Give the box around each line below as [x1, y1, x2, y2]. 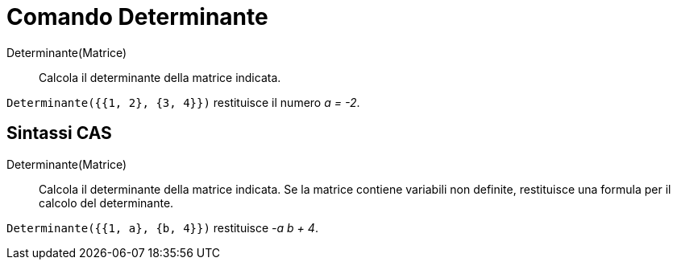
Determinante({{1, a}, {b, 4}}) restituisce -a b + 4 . [6, 220, 318, 235]
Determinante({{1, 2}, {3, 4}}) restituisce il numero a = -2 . [6, 95, 360, 109]
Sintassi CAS [6, 123, 112, 144]
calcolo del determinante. [39, 195, 174, 210]
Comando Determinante [6, 3, 268, 31]
